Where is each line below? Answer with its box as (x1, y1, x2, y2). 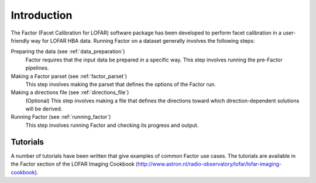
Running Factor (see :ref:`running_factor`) (11, 113, 111, 120)
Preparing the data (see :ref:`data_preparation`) (11, 48, 125, 55)
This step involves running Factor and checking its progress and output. (25, 122, 199, 129)
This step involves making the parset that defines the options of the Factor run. (25, 81, 216, 88)
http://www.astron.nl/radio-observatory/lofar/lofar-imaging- (138, 161, 282, 168)
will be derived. (25, 105, 63, 112)
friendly (11, 37, 30, 44)
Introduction (11, 9, 73, 22)
